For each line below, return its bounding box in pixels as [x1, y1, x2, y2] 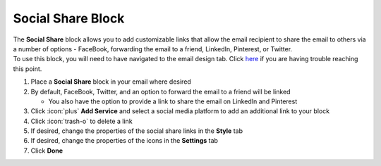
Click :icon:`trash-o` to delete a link [30, 117, 133, 125]
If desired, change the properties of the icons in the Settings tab [30, 136, 219, 145]
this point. [13, 64, 42, 73]
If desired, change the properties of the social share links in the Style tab [30, 127, 243, 135]
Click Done [30, 146, 64, 155]
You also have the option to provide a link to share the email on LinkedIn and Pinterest [48, 97, 298, 106]
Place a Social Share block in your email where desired [30, 77, 192, 86]
